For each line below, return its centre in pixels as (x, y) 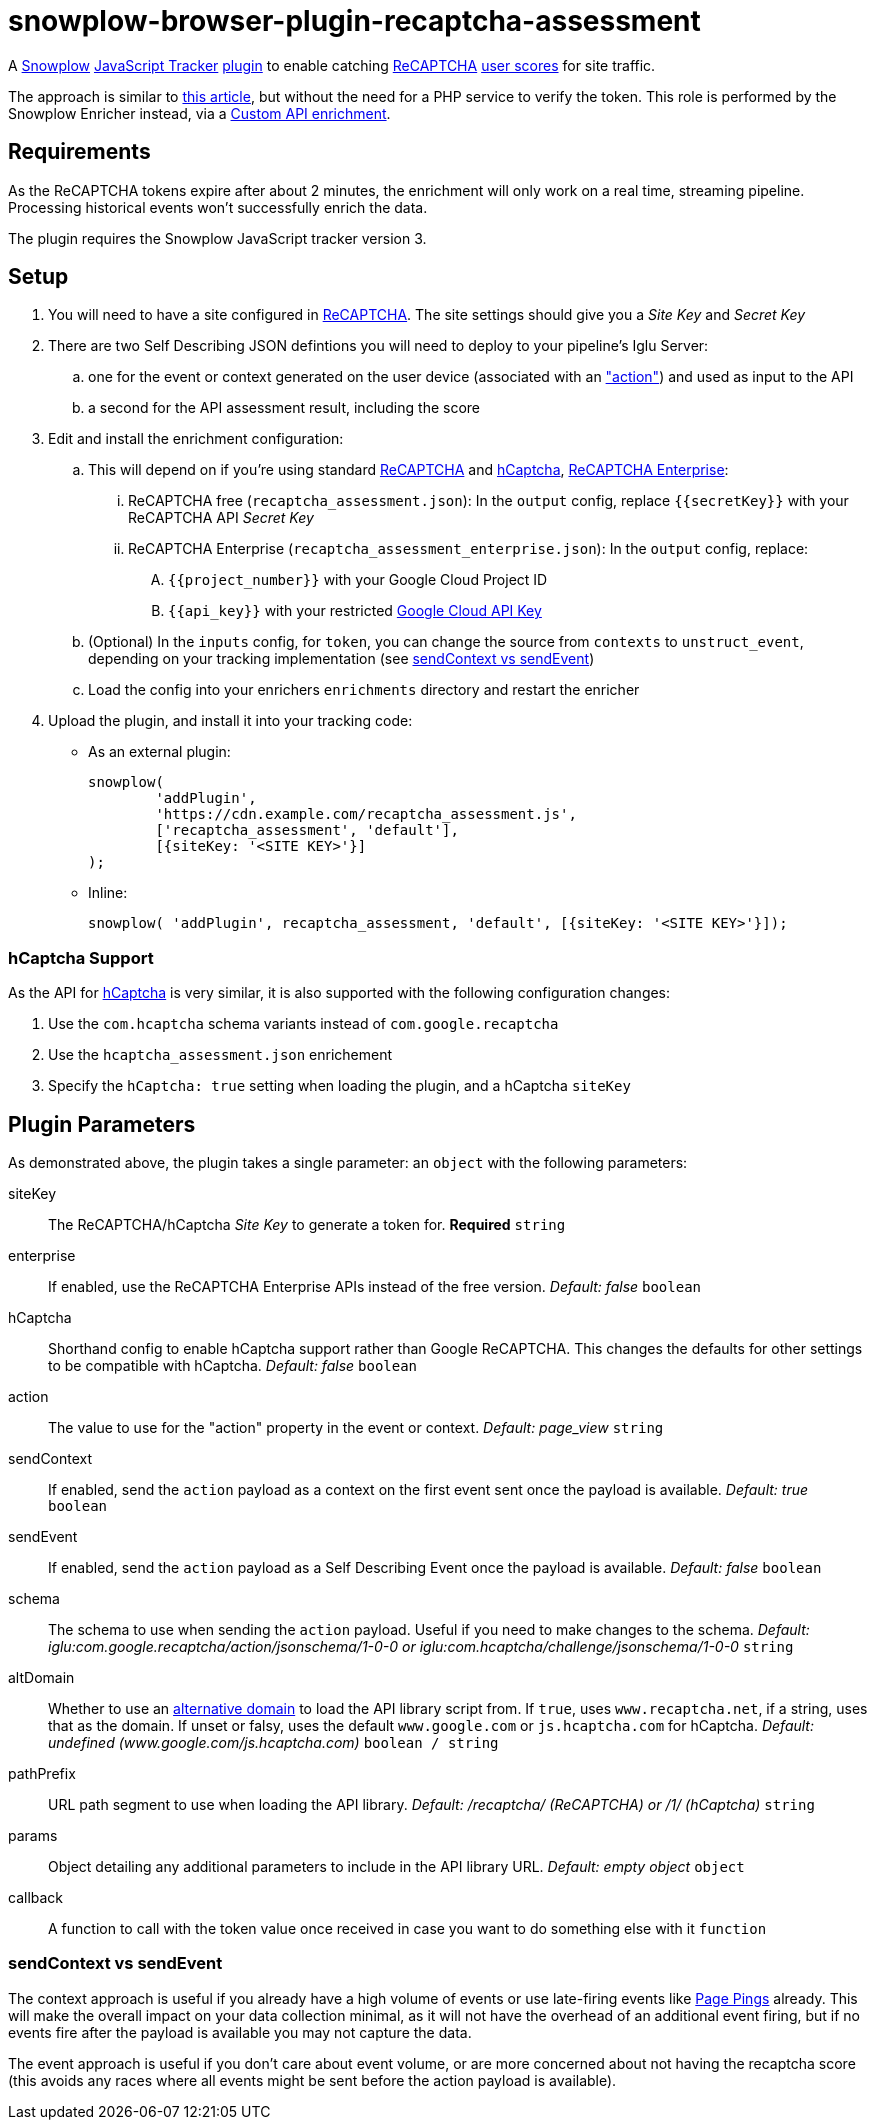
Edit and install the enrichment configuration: (196, 439)
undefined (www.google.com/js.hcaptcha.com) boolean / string (273, 1743)
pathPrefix (42, 1774)
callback (36, 1898)
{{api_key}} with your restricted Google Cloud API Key (355, 611)
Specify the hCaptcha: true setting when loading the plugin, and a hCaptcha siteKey (339, 1086)
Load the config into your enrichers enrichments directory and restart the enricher (364, 690)
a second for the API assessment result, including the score (284, 408)
